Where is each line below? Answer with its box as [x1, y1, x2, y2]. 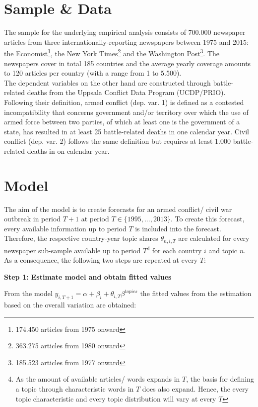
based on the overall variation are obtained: [4, 300, 136, 310]
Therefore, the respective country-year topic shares [4, 233, 158, 243]
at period [81, 213, 109, 224]
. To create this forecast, [170, 213, 245, 224]
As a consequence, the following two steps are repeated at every [4, 255, 198, 265]
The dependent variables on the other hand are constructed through [4, 77, 211, 88]
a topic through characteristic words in [15, 384, 134, 394]
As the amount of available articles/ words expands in [15, 374, 180, 384]
